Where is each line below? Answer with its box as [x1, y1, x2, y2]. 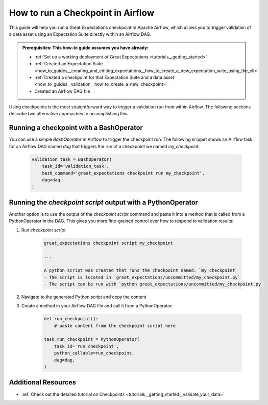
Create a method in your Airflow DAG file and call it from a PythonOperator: [21, 303, 173, 309]
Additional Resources [9, 378, 76, 387]
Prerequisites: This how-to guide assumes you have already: [22, 45, 149, 51]
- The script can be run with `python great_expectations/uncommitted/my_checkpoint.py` [44, 281, 264, 287]
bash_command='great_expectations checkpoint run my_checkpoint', [42, 170, 205, 176]
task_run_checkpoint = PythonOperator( [44, 336, 140, 342]
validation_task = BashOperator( [31, 156, 112, 162]
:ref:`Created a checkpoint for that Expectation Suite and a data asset [34, 74, 174, 80]
